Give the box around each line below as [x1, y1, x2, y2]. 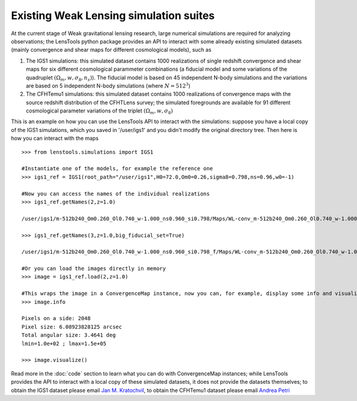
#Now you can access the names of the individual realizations [21, 190, 210, 197]
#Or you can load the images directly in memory [21, 265, 166, 272]
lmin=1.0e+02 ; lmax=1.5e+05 [21, 340, 107, 347]
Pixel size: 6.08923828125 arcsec [21, 323, 122, 330]
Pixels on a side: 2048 [21, 315, 91, 322]
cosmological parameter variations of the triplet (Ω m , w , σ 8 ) [26, 107, 173, 115]
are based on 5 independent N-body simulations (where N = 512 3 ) [26, 82, 190, 89]
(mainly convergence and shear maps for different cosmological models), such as [11, 46, 212, 54]
